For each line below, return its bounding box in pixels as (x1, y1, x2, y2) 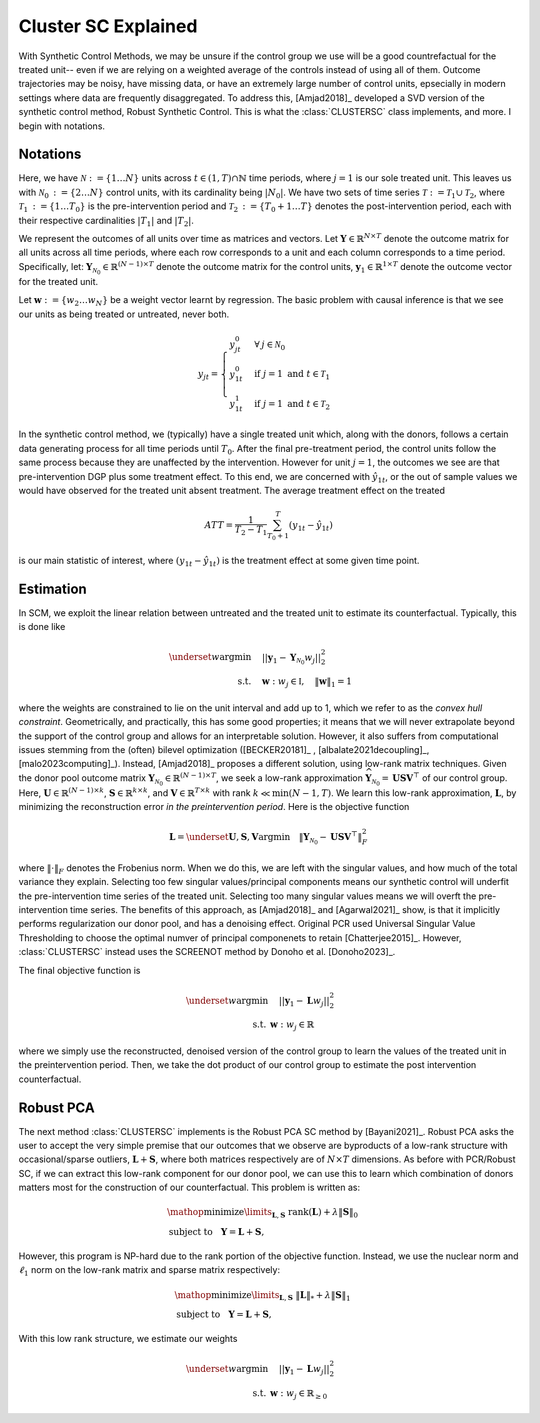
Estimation (18, 580, 87, 597)
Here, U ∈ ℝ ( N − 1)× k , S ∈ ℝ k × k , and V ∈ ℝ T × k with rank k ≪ (18, 786, 271, 799)
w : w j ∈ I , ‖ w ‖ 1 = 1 (261, 676, 353, 690)
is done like (18, 621, 66, 633)
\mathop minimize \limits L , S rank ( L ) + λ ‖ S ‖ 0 (166, 1206, 359, 1220)
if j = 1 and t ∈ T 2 (253, 398, 330, 412)
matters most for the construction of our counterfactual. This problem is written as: (18, 1181, 360, 1194)
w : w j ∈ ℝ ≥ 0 (270, 1387, 328, 1401)
